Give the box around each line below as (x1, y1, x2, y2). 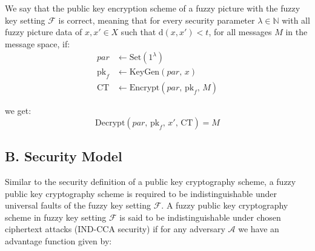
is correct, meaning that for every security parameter (58, 13, 255, 26)
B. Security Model (5, 147, 122, 166)
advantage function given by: (5, 235, 112, 247)
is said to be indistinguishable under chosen (119, 210, 281, 223)
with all (282, 13, 310, 26)
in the (285, 25, 308, 38)
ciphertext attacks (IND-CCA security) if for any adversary (5, 223, 225, 235)
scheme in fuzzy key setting (5, 210, 107, 223)
